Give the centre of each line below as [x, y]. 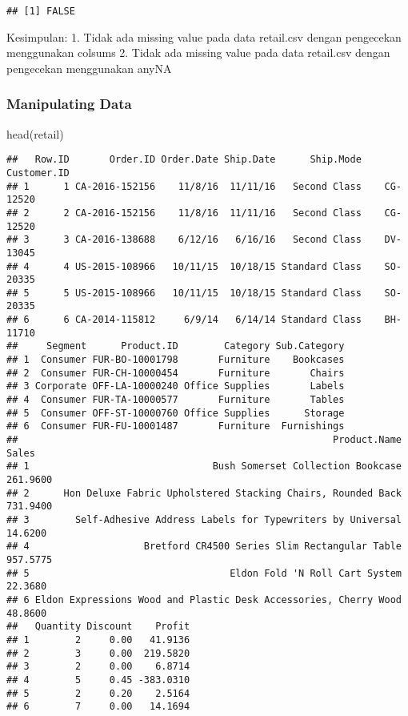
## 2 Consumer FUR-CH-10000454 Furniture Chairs [176, 373]
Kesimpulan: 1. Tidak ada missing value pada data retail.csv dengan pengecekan [204, 36]
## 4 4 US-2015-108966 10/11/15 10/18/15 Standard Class [184, 266]
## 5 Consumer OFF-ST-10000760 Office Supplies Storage [176, 413]
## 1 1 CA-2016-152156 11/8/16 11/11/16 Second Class [184, 186]
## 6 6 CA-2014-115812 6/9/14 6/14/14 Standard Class [184, 320]
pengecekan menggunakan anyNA [89, 68]
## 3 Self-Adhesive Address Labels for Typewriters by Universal [204, 519]
